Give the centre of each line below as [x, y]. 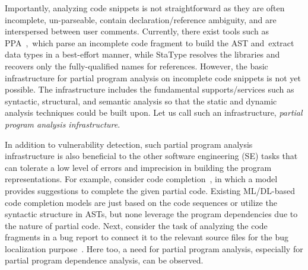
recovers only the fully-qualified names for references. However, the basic [136, 66]
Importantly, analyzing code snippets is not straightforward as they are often [145, 8]
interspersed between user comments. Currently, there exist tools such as [137, 31]
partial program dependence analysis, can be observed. [104, 260]
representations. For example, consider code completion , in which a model [141, 179]
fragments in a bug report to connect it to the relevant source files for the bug [147, 237]
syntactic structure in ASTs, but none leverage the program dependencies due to [151, 214]
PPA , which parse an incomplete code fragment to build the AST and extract [150, 42]
